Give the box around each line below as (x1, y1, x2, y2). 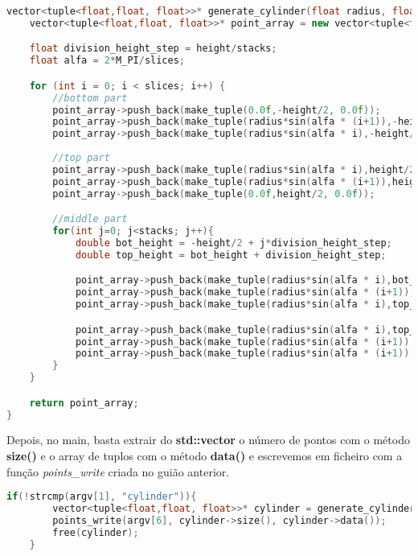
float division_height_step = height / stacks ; (29, 43, 277, 55)
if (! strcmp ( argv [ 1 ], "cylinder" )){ (6, 491, 197, 503)
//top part (52, 152, 110, 164)
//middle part (52, 213, 128, 225)
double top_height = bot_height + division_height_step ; (75, 249, 387, 261)
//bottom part (52, 92, 128, 104)
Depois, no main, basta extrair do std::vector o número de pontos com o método (6, 431, 410, 448)
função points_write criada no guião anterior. (6, 463, 230, 480)
